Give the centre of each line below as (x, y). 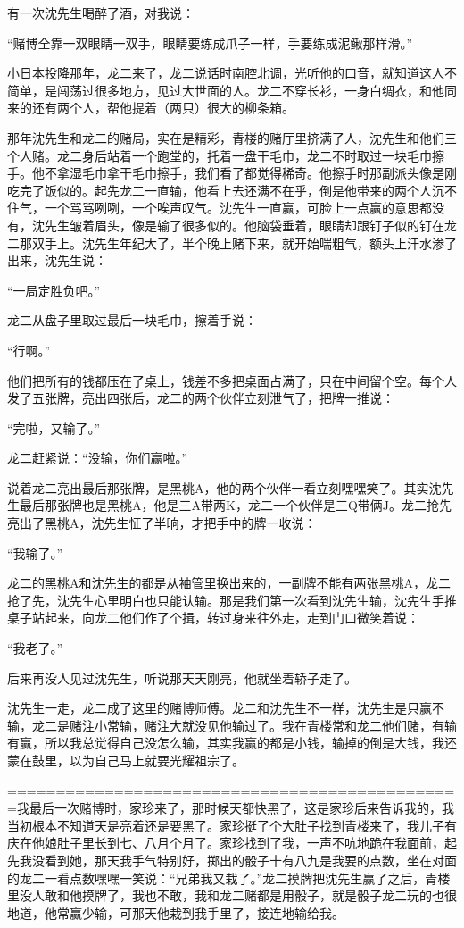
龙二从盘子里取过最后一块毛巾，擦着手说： (132, 320)
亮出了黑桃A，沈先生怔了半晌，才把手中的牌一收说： (162, 523)
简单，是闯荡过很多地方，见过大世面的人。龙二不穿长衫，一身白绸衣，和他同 (232, 90)
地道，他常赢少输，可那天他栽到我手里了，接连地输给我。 (176, 912)
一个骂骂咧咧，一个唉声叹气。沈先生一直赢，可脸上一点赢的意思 (232, 208)
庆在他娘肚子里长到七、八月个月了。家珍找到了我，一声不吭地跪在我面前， (226, 843)
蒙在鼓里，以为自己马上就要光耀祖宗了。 (126, 760)
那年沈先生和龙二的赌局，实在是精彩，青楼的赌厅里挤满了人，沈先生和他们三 (232, 137)
